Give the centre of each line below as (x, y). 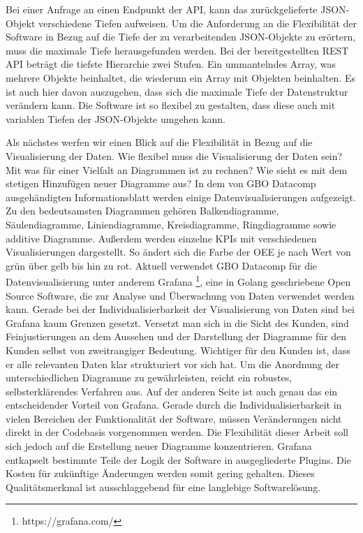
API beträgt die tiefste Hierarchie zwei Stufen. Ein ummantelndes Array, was (171, 64)
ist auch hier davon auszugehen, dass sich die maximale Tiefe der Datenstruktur (177, 91)
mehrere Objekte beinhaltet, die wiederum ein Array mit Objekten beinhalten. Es (181, 77)
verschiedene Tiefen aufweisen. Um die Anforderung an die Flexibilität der (198, 23)
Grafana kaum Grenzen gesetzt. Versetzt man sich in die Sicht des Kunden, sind (177, 322)
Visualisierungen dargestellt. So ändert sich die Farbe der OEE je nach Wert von (178, 252)
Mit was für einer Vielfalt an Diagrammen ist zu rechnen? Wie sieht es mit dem (177, 169)
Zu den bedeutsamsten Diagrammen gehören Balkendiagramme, (142, 211)
